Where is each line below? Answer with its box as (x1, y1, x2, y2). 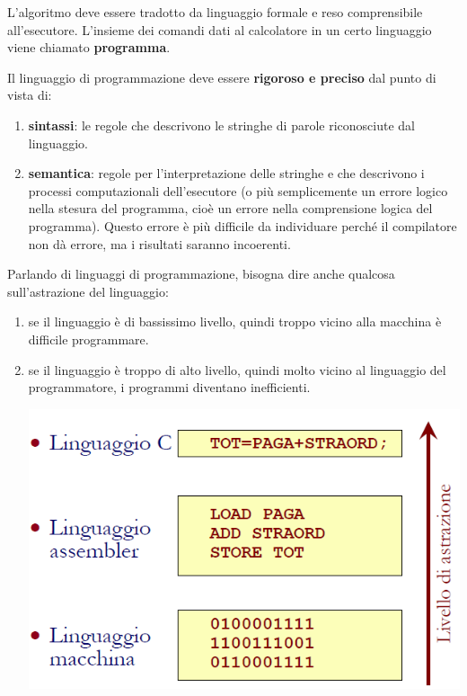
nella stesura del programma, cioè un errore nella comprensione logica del (28, 199, 433, 218)
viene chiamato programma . (7, 38, 171, 57)
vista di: (7, 85, 52, 104)
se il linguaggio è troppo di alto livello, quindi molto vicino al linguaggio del (28, 360, 446, 379)
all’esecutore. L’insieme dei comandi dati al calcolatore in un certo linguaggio (7, 20, 432, 39)
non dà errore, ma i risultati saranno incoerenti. (28, 234, 291, 253)
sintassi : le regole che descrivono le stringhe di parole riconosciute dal (28, 115, 415, 134)
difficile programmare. (28, 329, 149, 348)
